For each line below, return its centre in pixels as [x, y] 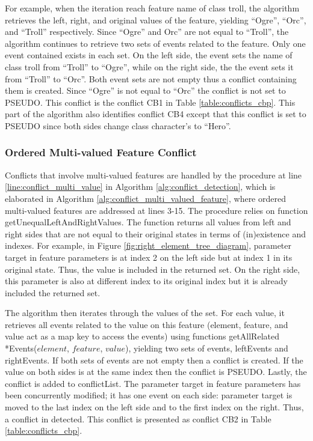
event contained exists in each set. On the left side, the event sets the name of [149, 55]
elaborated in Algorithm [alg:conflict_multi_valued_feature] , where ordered [145, 198]
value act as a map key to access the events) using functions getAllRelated [142, 336]
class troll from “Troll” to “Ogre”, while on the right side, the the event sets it [149, 66]
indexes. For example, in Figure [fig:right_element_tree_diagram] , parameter [148, 245]
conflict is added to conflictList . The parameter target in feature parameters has [153, 383]
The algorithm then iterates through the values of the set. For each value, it [145, 313]
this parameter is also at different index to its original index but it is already [146, 281]
